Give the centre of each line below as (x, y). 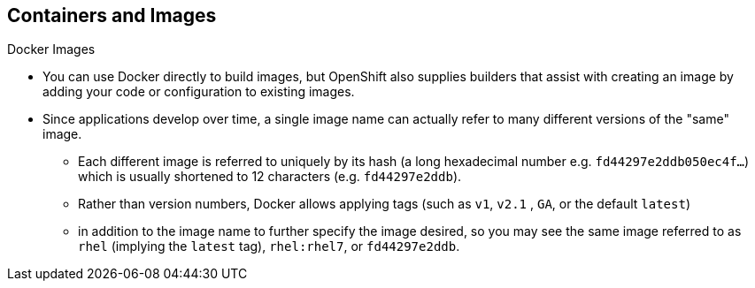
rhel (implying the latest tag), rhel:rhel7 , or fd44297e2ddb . (269, 246)
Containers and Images (112, 15)
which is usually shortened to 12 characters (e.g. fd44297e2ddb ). (270, 177)
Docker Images (51, 49)
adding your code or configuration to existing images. (199, 92)
